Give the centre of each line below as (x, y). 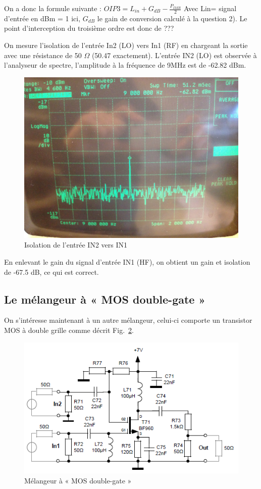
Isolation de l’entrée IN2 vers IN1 (76, 245)
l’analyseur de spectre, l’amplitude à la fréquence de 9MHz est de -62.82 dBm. (125, 65)
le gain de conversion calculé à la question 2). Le (172, 18)
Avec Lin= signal (210, 8)
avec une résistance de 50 (43, 55)
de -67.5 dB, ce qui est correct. (51, 272)
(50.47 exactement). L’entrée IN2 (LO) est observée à (174, 55)
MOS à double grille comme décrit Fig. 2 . (69, 330)
